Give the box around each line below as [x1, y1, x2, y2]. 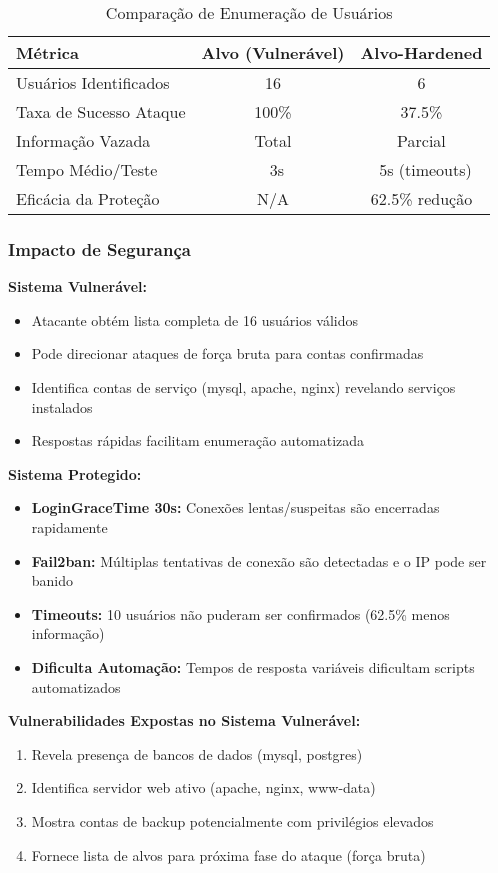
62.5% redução [370, 187, 473, 210]
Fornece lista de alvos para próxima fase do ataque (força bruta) [31, 844, 426, 865]
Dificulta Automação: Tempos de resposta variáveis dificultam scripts [31, 656, 475, 677]
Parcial [397, 129, 446, 152]
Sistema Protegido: [8, 463, 142, 484]
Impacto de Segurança [8, 236, 191, 261]
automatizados [31, 676, 121, 697]
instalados [31, 396, 93, 417]
